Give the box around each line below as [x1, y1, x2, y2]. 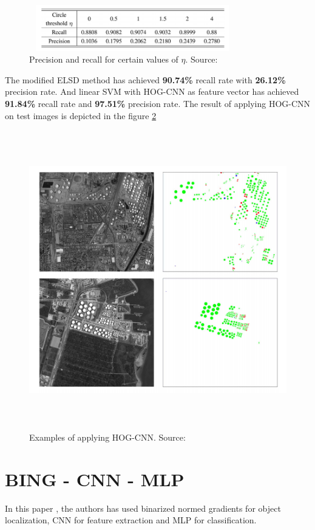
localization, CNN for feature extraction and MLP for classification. [5, 514, 257, 526]
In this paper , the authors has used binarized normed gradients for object [5, 501, 281, 514]
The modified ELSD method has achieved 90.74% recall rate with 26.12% [5, 73, 286, 86]
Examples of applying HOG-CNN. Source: [29, 431, 186, 444]
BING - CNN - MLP [5, 466, 185, 491]
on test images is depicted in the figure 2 [5, 109, 157, 122]
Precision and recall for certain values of [29, 53, 178, 66]
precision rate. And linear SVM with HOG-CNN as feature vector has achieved [5, 85, 299, 98]
